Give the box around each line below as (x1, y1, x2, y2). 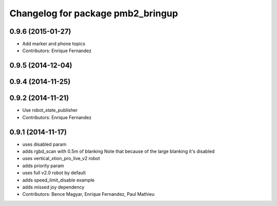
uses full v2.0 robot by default (22, 170, 86, 176)
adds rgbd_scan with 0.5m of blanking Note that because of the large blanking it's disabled (22, 148, 215, 154)
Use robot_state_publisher (22, 107, 78, 113)
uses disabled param (22, 141, 67, 147)
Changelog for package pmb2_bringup (9, 8, 178, 19)
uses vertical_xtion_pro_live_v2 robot (22, 155, 100, 162)
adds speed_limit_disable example (22, 177, 95, 183)
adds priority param (22, 163, 64, 169)
